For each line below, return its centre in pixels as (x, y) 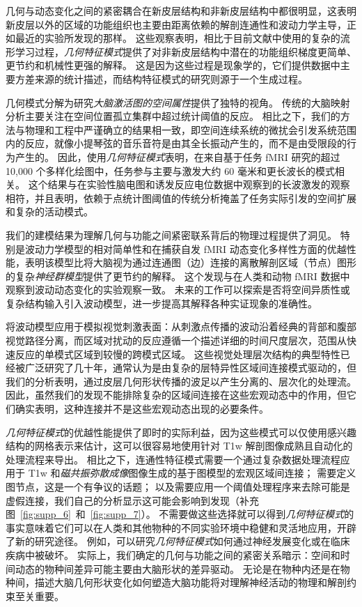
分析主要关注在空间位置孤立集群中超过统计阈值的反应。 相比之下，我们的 (173, 116)
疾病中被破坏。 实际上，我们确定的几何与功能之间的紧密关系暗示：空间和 (173, 554)
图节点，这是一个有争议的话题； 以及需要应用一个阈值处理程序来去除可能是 (178, 486)
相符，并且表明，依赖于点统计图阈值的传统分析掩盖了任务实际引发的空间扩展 (181, 198)
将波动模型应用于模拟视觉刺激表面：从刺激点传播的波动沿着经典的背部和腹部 (181, 326)
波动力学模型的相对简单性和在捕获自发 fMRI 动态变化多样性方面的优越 (186, 248)
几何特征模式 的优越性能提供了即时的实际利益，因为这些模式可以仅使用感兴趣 (181, 432)
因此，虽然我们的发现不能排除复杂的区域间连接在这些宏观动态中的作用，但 (176, 395)
